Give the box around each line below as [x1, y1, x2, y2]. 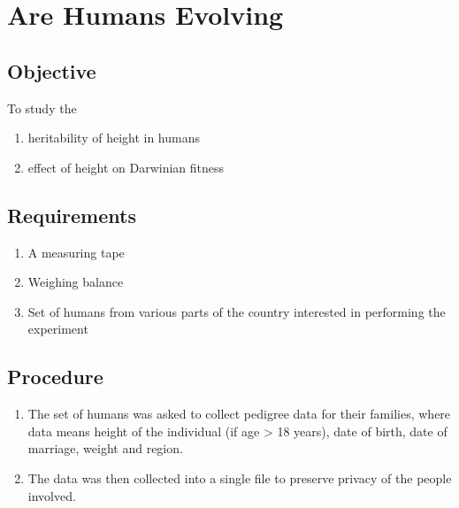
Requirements [7, 201, 136, 228]
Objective [7, 57, 96, 84]
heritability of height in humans [27, 128, 201, 147]
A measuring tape [27, 242, 125, 261]
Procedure [7, 363, 103, 390]
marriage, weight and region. [27, 439, 183, 458]
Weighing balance [27, 273, 124, 291]
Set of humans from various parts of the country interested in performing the [27, 302, 446, 320]
